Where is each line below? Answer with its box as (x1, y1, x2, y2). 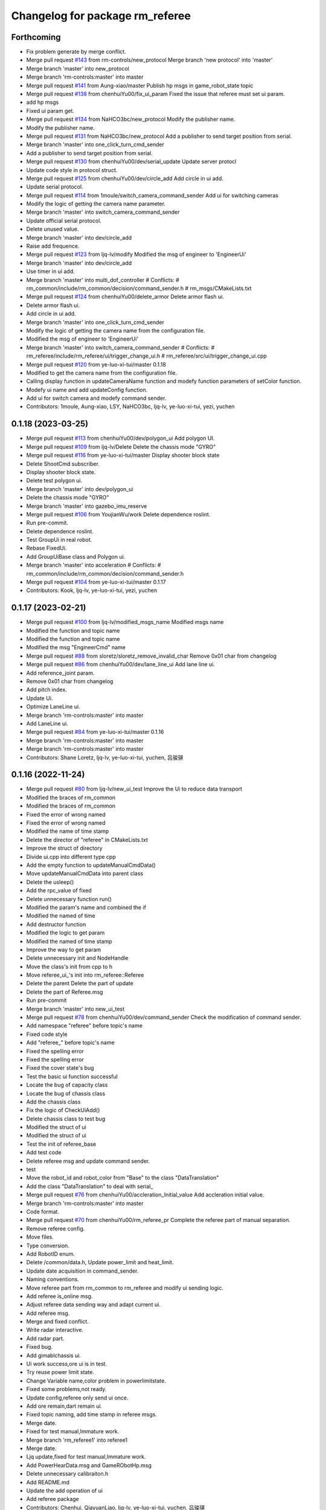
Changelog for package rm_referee (11, 9, 191, 22)
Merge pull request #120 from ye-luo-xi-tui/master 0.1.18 (26, 361, 166, 368)
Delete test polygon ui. (26, 477, 83, 484)
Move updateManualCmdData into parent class (26, 870, 144, 877)
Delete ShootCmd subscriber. (26, 460, 100, 467)
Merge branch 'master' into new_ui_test (26, 1005, 125, 1012)
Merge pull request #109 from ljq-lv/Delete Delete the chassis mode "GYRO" (26, 443, 216, 450)
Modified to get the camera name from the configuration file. (26, 369, 177, 376)
